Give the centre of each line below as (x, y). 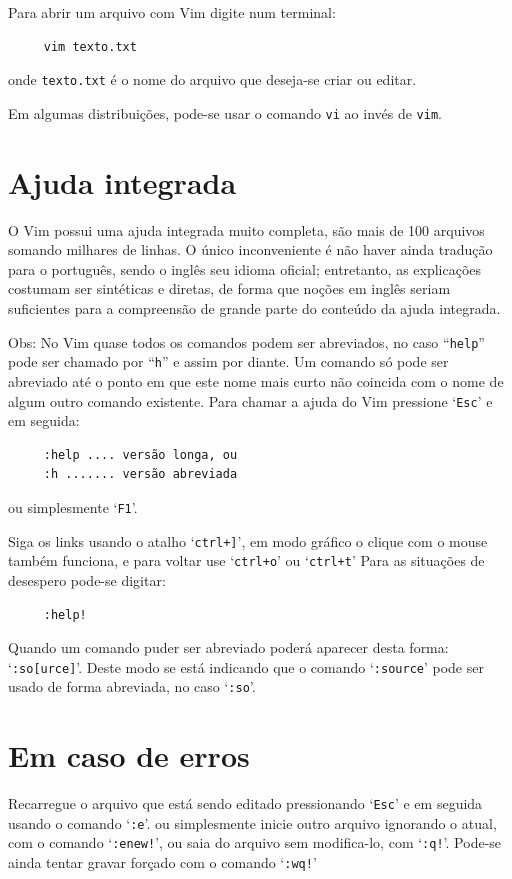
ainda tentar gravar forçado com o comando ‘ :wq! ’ (162, 862)
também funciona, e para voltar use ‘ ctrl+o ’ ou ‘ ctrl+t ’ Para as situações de (246, 560)
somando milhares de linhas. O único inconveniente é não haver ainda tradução (250, 249)
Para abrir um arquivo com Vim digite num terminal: (172, 12)
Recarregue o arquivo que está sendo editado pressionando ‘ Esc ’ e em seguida (245, 803)
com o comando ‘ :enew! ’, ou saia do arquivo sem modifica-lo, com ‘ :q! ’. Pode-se (255, 842)
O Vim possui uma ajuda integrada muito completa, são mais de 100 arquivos (246, 229)
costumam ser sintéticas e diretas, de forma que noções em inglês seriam (229, 288)
